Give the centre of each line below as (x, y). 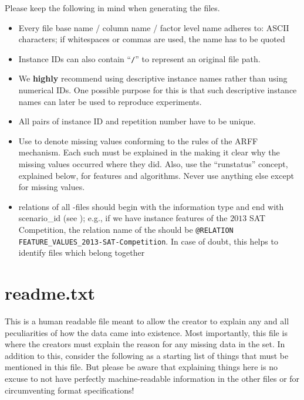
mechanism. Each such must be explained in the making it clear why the (149, 152)
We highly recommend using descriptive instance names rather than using (153, 78)
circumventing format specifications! (70, 390)
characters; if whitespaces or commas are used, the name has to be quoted (152, 39)
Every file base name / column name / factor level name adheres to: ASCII (154, 27)
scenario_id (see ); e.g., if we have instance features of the (123, 218)
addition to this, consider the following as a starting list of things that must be (147, 355)
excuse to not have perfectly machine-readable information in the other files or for (152, 378)
